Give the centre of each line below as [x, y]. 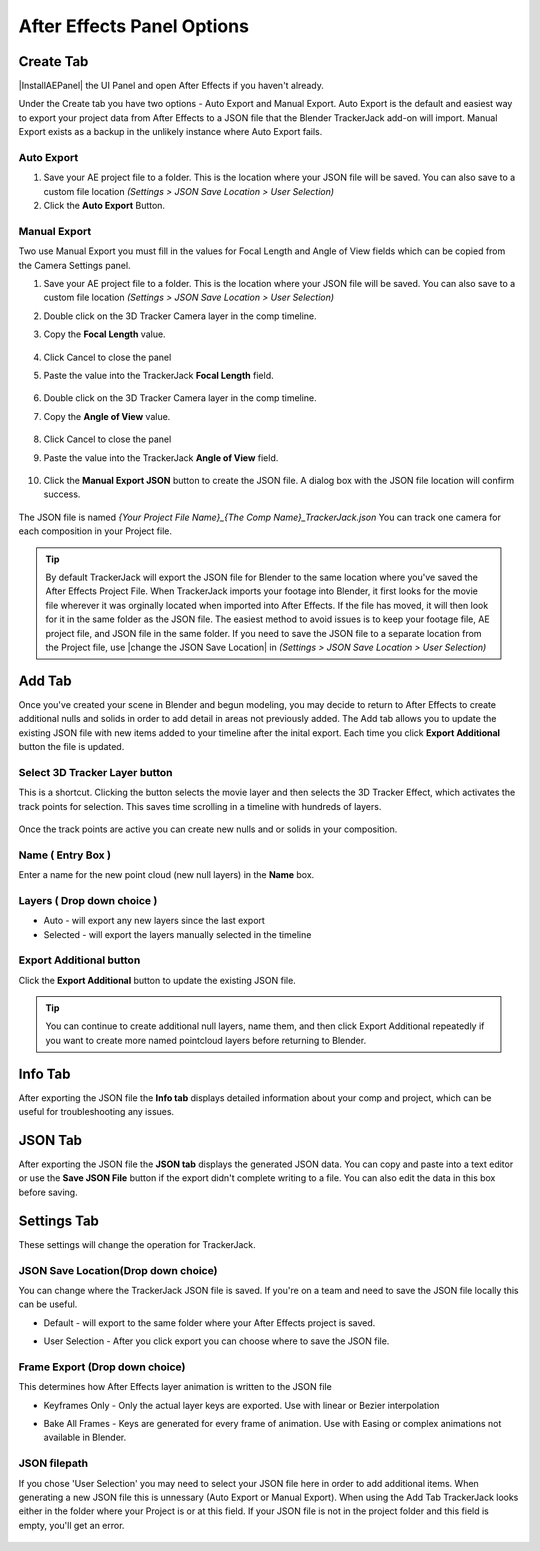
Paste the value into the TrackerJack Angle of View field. [161, 457]
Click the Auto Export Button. [104, 206]
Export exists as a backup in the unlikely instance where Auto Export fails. [170, 132]
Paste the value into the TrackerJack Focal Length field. [158, 376]
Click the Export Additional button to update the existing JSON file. [157, 980]
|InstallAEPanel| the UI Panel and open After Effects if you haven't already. [171, 86]
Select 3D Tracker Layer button [95, 772]
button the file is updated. [71, 746]
